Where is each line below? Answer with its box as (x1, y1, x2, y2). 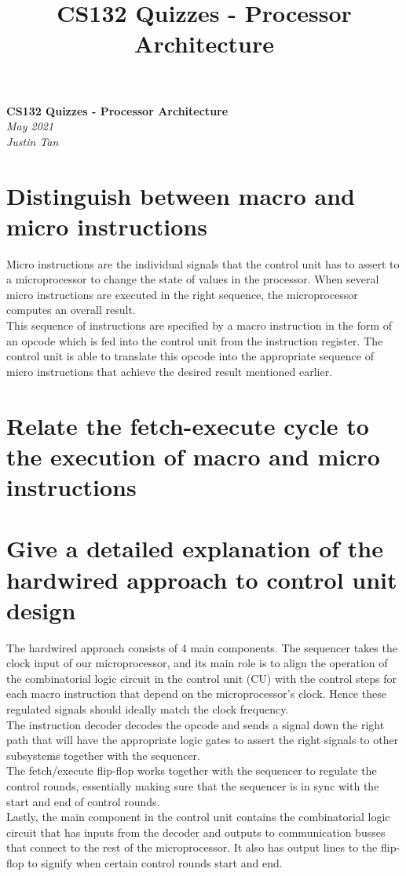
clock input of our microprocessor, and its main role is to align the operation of (6, 655, 388, 671)
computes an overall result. (6, 301, 136, 318)
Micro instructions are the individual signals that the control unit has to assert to (6, 255, 400, 272)
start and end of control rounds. (6, 793, 160, 809)
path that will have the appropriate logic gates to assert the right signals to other (6, 732, 399, 748)
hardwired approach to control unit (6, 563, 397, 595)
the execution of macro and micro (6, 440, 380, 472)
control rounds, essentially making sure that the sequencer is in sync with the (6, 778, 379, 794)
